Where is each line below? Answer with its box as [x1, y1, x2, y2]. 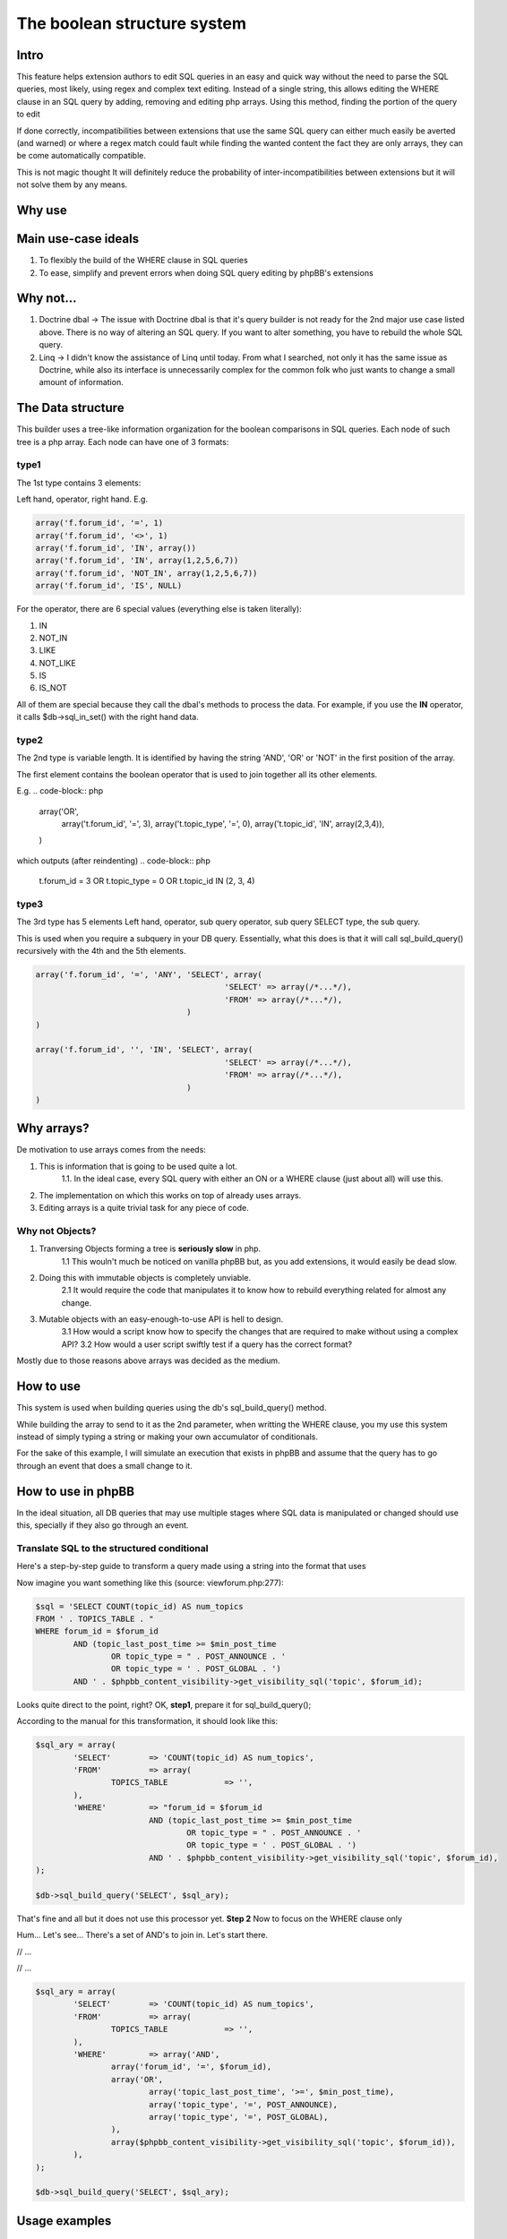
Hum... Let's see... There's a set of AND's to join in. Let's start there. [16, 1930, 269, 1941]
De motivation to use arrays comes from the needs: [16, 1145, 206, 1155]
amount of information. [39, 377, 125, 388]
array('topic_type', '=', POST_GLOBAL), [148, 2112, 329, 2122]
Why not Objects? [16, 1224, 97, 1237]
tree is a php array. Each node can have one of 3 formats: [16, 436, 229, 447]
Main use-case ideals [16, 231, 139, 246]
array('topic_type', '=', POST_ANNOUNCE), [148, 2099, 339, 2109]
